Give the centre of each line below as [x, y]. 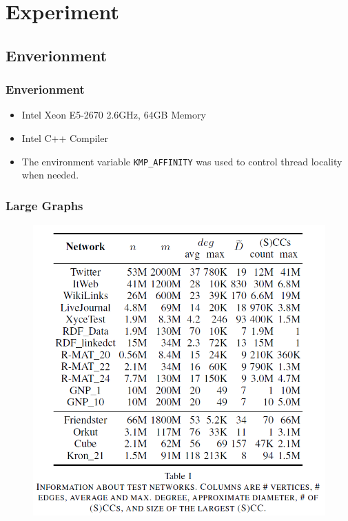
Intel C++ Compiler [65, 137]
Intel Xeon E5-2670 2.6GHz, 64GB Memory [114, 115]
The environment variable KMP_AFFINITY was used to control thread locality [182, 161]
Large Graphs [44, 205]
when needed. [50, 175]
